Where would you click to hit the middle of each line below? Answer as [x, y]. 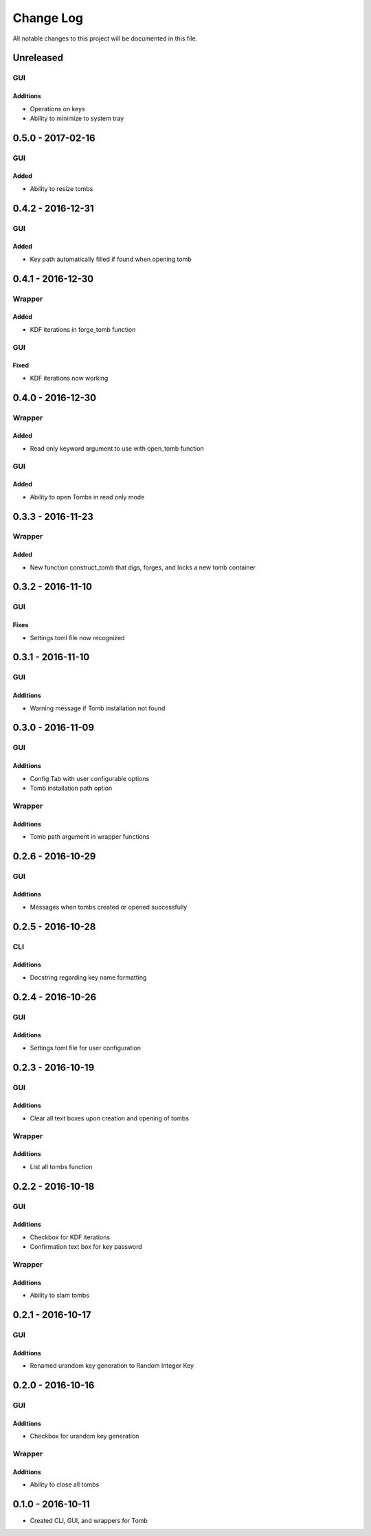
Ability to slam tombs [59, 1296]
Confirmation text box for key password [86, 1247]
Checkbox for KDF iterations [70, 1237]
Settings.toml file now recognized [77, 637]
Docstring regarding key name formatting [88, 977]
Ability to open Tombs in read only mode [87, 497]
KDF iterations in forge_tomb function [83, 329]
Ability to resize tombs [61, 188]
